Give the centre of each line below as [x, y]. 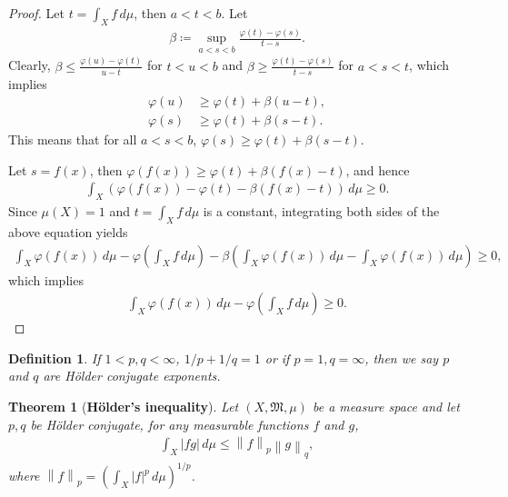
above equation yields [68, 231]
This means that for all [73, 139]
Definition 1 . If [55, 358]
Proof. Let [36, 13]
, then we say [402, 358]
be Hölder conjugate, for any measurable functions [169, 424]
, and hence [378, 169]
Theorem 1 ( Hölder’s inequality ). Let [124, 406]
